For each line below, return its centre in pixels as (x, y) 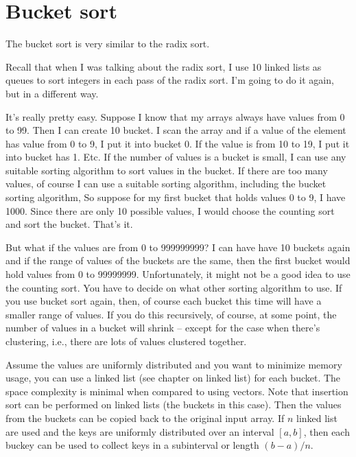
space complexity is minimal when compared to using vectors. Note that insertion (177, 391)
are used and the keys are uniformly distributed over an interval (140, 431)
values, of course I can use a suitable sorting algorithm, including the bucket (166, 184)
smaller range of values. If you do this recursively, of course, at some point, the (171, 314)
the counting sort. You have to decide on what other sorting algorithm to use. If (174, 287)
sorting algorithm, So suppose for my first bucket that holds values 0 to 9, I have (176, 197)
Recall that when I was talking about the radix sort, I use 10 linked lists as (164, 66)
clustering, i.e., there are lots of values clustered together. (126, 341)
